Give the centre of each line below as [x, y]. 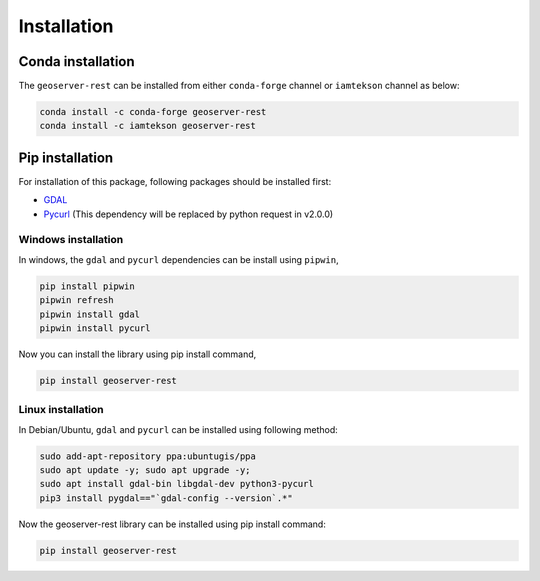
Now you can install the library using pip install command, [137, 354]
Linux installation [61, 410]
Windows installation [71, 240]
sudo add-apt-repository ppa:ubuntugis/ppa [148, 456]
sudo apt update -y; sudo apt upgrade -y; [145, 470]
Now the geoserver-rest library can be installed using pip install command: [172, 524]
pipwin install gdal [89, 314]
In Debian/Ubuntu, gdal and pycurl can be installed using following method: [178, 429]
